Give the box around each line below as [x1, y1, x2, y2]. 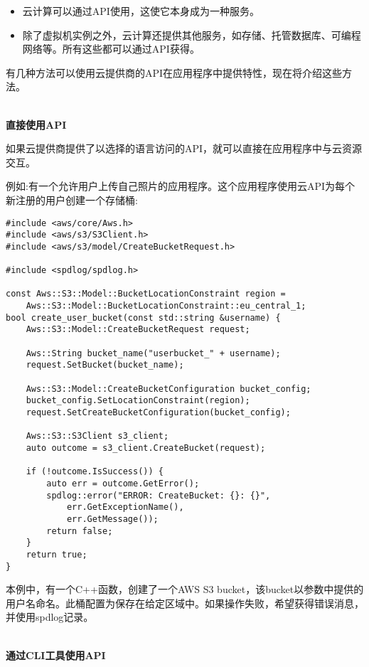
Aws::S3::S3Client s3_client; [26, 431, 169, 442]
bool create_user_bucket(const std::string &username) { [6, 312, 281, 323]
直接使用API [6, 117, 67, 132]
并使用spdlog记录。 [6, 609, 94, 624]
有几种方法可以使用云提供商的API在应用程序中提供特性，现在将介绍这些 [6, 65, 343, 80]
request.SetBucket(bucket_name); [26, 360, 184, 370]
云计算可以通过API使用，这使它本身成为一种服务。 [22, 4, 260, 18]
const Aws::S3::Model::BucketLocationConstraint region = [6, 289, 286, 299]
